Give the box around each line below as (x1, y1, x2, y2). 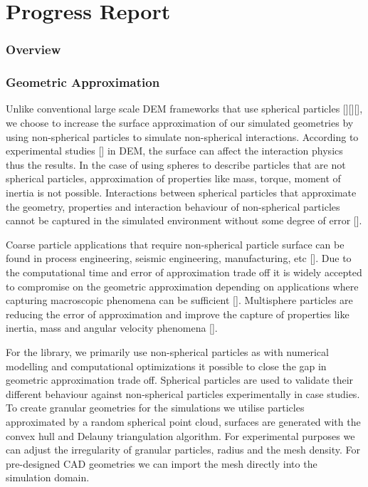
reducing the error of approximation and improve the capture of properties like (6, 306, 349, 321)
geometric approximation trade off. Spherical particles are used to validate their (6, 372, 354, 387)
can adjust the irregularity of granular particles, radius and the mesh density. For (6, 442, 360, 457)
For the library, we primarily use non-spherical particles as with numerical (6, 344, 329, 359)
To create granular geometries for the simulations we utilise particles (6, 400, 305, 415)
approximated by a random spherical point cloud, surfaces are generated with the (6, 414, 361, 429)
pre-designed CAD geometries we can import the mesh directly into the (6, 456, 317, 471)
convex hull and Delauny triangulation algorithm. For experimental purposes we (6, 428, 355, 443)
